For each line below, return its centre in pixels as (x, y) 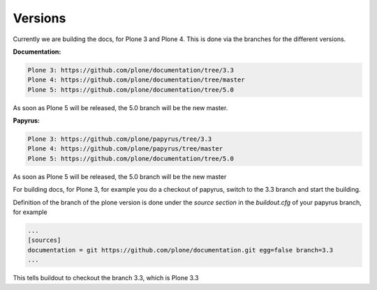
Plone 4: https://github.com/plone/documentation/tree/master (136, 80)
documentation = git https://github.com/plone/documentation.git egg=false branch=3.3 (180, 250)
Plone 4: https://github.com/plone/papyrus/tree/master (125, 149)
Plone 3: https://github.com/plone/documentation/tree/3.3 (131, 70)
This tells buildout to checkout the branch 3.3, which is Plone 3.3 (106, 278)
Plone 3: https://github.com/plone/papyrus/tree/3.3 (120, 139)
